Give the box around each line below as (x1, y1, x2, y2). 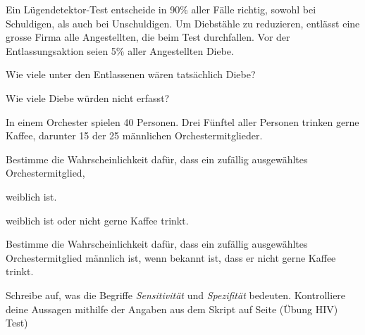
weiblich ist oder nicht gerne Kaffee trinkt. (6, 213, 189, 227)
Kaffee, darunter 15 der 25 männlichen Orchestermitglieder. (6, 128, 263, 143)
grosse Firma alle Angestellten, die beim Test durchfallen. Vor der (6, 30, 290, 44)
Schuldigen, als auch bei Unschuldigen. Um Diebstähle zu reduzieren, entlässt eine (6, 15, 360, 30)
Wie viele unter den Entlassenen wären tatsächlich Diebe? (6, 67, 256, 82)
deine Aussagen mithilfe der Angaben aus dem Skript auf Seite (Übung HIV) (6, 301, 338, 316)
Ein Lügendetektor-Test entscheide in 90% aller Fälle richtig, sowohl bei (6, 2, 316, 16)
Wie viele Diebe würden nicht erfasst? (6, 90, 170, 105)
